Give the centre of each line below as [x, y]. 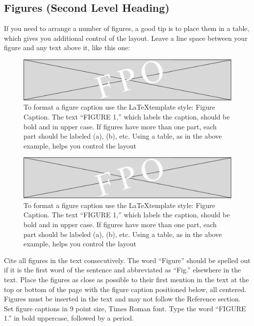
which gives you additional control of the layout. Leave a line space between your [126, 38]
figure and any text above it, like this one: [67, 47]
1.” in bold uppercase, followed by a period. [69, 318]
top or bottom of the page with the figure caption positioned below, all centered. [125, 289]
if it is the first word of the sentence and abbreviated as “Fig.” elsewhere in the [123, 270]
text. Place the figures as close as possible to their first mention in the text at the [127, 279]
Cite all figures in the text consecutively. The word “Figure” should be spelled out [127, 260]
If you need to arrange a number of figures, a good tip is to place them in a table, [127, 28]
